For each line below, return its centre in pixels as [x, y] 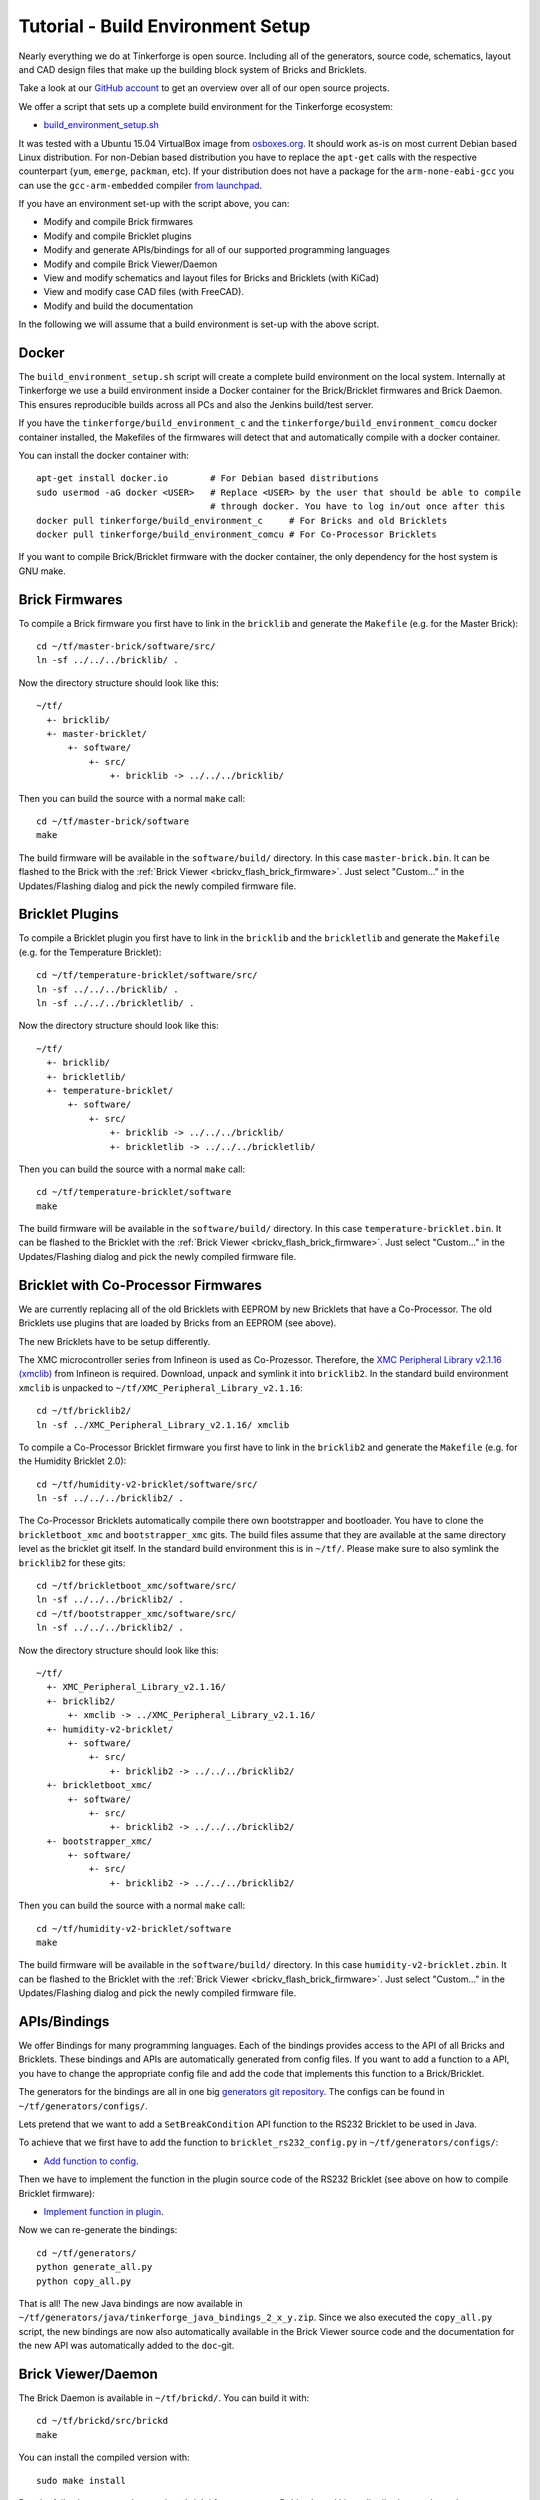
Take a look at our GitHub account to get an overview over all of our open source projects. [204, 88]
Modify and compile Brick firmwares [118, 222]
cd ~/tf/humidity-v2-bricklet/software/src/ [147, 1484]
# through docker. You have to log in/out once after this [358, 506]
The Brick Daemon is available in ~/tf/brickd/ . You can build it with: [164, 2398]
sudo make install [81, 2480]
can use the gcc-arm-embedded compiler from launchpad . [140, 185]
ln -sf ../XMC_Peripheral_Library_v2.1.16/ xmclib [163, 1424]
